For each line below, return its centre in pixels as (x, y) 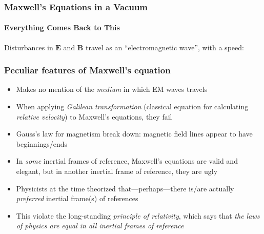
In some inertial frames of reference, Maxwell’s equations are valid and (127, 161)
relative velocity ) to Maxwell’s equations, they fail (94, 116)
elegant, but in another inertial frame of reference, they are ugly (117, 171)
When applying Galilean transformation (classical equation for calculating (132, 106)
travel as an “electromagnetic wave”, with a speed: (165, 47)
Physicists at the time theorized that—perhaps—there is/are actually (125, 188)
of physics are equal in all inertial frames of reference (100, 226)
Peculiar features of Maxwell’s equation (87, 70)
